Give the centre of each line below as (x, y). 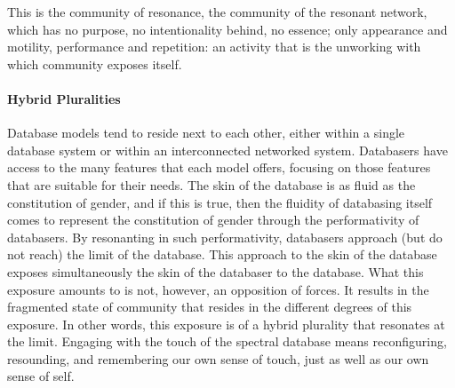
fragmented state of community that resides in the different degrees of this (210, 307)
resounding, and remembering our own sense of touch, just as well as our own (218, 358)
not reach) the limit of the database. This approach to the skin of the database (222, 254)
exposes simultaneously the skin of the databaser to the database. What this (216, 271)
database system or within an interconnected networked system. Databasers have (227, 150)
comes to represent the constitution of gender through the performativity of (213, 220)
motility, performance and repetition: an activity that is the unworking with (214, 47)
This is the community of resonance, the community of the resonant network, (217, 12)
